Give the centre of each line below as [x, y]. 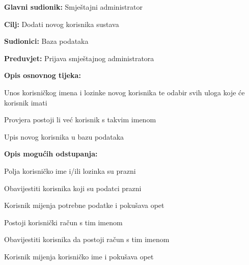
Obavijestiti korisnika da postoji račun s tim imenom [87, 239]
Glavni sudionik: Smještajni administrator [73, 7]
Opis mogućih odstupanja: [51, 154]
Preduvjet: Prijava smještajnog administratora [79, 58]
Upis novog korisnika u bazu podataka [64, 136]
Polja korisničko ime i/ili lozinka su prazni [70, 170]
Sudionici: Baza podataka [46, 41]
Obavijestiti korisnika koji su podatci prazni [73, 188]
